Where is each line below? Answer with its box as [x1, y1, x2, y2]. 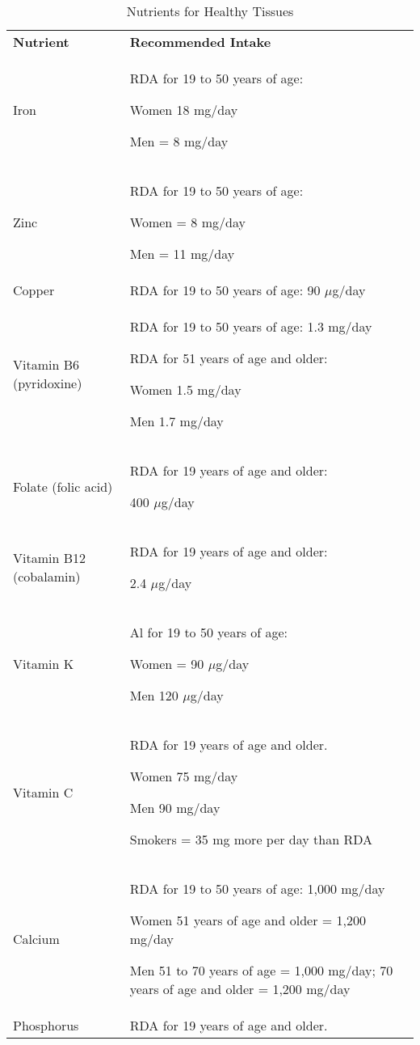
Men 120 [129, 686, 178, 704]
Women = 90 [129, 654, 204, 673]
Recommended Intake [129, 32, 271, 51]
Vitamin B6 [13, 355, 80, 374]
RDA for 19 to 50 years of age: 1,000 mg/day [129, 879, 385, 898]
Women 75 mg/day [129, 767, 238, 785]
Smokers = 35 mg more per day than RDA [129, 830, 372, 848]
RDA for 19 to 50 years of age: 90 [129, 281, 321, 299]
